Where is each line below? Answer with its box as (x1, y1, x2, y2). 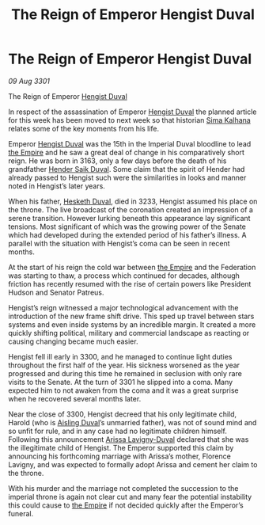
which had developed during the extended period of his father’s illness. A (8, 230, 247, 239)
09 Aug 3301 (8, 76, 50, 86)
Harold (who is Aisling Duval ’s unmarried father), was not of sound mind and (8, 417, 257, 427)
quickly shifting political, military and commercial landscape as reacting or (8, 328, 250, 337)
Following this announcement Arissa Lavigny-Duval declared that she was (8, 434, 249, 444)
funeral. (8, 508, 34, 518)
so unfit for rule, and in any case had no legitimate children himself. (8, 426, 228, 436)
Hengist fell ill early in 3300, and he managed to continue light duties (8, 352, 233, 361)
